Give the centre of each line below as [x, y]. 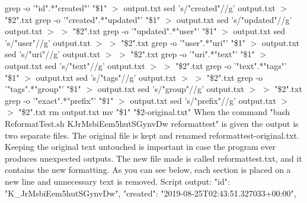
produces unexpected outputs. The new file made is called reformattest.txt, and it [153, 158]
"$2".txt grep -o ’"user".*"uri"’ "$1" [183, 42]
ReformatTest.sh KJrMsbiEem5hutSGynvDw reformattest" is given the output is [152, 123]
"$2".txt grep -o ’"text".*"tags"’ [231, 65]
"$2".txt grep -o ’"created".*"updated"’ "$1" [83, 19]
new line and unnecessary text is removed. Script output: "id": [117, 181]
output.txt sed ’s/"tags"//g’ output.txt [106, 77]
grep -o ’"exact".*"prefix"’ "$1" [59, 100]
